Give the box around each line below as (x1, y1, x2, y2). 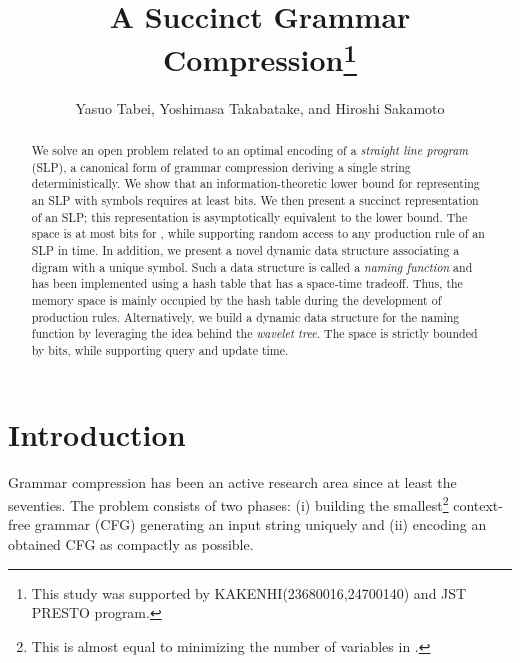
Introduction (8, 413, 186, 454)
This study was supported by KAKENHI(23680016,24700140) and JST (31, 582, 467, 603)
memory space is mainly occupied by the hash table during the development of (31, 291, 442, 308)
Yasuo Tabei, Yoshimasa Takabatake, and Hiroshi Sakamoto (75, 97, 445, 118)
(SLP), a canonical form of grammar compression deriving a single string (31, 158, 411, 175)
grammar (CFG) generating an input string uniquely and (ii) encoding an (34, 514, 487, 535)
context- (453, 494, 503, 515)
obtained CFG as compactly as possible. (8, 533, 254, 554)
